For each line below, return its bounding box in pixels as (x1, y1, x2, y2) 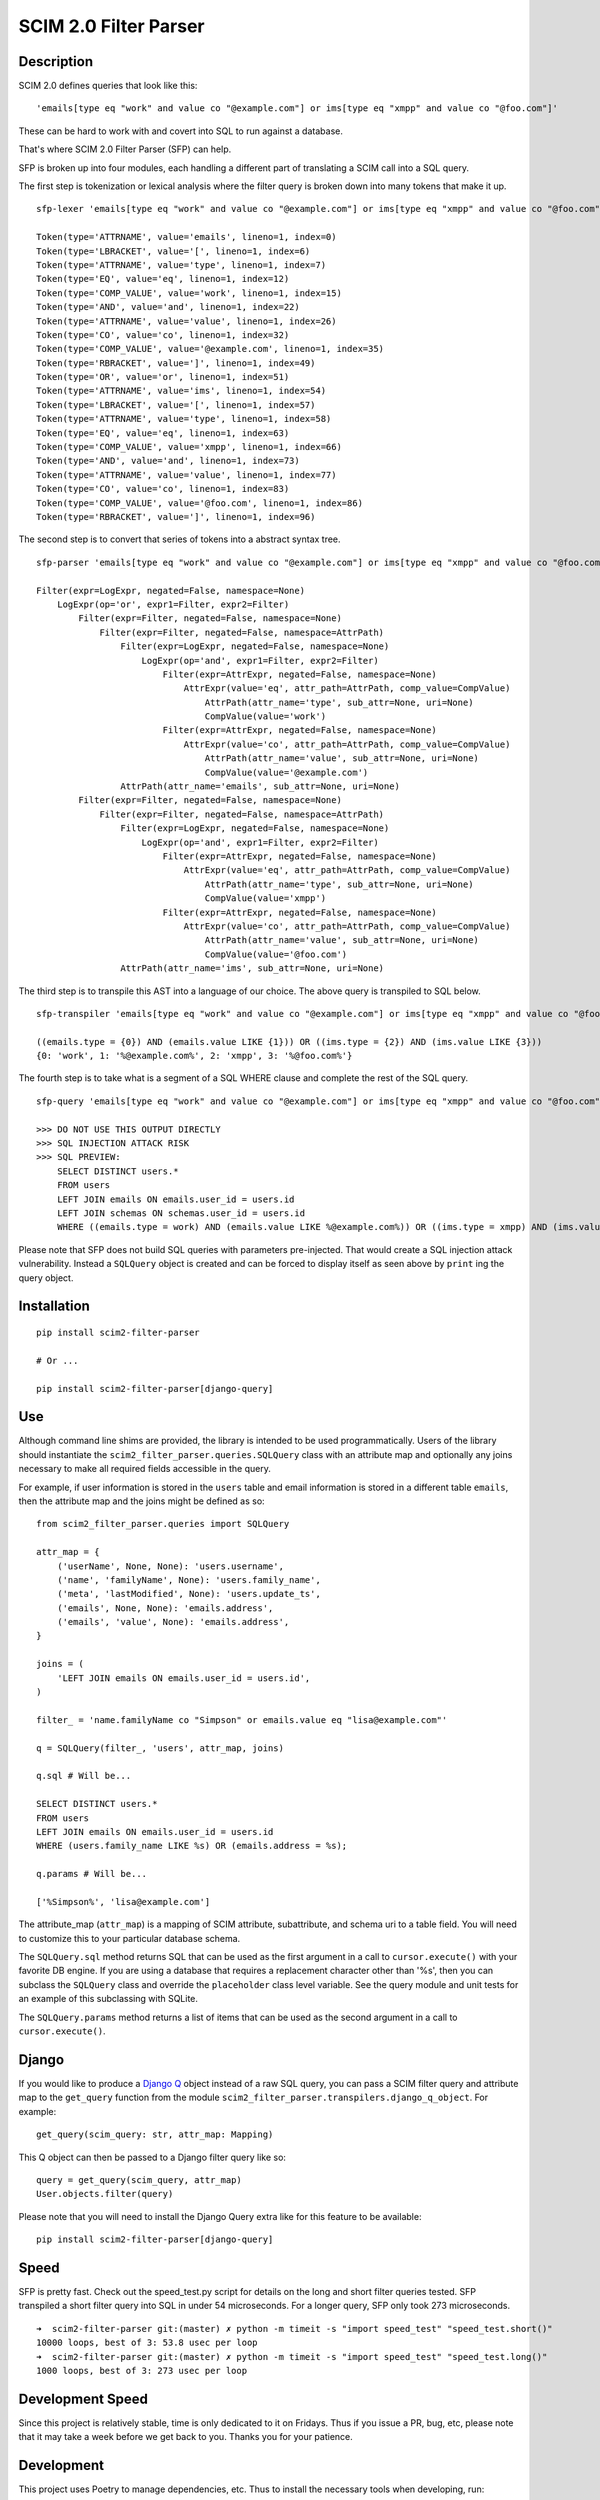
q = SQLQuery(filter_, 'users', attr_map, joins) (36, 1742, 285, 1754)
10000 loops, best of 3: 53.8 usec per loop (36, 2337, 259, 2349)
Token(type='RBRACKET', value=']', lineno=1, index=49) (36, 357, 316, 369)
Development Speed (18, 2390, 149, 2407)
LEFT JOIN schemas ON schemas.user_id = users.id (56, 1207, 305, 1219)
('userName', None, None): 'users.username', (56, 1560, 285, 1572)
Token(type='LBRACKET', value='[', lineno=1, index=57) (36, 399, 316, 410)
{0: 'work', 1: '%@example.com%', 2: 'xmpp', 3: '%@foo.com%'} (36, 1050, 353, 1062)
